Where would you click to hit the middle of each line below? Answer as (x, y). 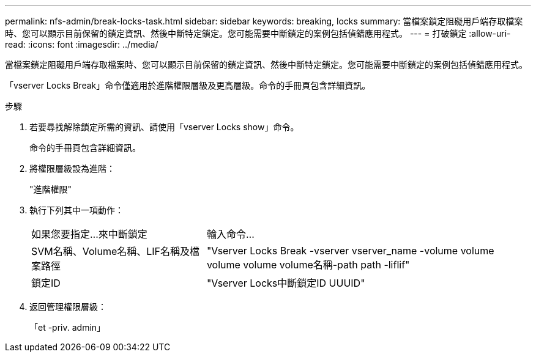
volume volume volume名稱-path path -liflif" (308, 265)
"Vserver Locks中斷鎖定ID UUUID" (286, 283)
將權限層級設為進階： (72, 168)
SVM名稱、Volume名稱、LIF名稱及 (111, 251)
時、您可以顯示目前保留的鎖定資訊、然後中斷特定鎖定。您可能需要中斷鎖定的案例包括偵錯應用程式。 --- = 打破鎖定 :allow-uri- (258, 33)
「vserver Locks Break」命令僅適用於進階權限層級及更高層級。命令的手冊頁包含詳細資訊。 (188, 85)
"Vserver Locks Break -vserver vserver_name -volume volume (350, 251)
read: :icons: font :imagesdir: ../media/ (82, 44)
